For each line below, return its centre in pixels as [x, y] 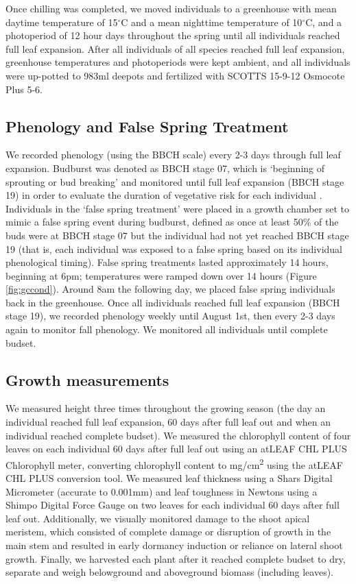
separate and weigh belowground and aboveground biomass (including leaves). [170, 572]
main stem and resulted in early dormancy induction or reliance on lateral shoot [174, 545]
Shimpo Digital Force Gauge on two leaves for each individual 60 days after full [173, 505]
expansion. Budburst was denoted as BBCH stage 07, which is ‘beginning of [165, 168]
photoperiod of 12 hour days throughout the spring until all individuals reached [173, 35]
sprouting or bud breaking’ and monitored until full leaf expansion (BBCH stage [175, 181]
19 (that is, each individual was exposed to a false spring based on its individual [174, 248]
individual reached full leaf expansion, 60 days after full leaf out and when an [168, 422]
